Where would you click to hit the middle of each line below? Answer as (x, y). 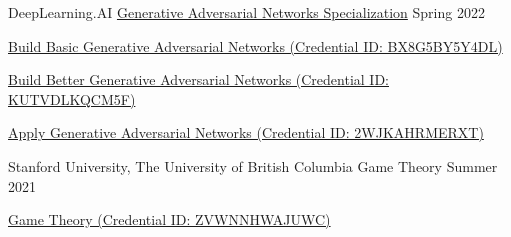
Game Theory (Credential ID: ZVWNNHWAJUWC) (169, 219)
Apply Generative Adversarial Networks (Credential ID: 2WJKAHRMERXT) (246, 132)
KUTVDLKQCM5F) (72, 98)
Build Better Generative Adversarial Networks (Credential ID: (198, 79)
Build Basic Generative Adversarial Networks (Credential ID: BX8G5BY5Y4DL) (255, 45)
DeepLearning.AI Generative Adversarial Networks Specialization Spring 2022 (246, 12)
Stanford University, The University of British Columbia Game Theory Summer (253, 165)
